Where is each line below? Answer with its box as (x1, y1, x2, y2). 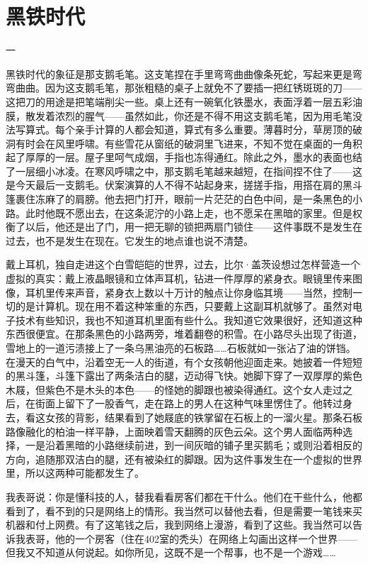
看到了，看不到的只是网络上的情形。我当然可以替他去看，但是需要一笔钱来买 (6, 503, 362, 518)
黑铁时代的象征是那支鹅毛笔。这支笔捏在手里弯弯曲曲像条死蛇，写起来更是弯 (6, 66, 362, 81)
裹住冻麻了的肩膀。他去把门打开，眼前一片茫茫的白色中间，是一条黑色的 (15, 192, 352, 206)
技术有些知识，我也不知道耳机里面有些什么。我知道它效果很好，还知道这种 (15, 312, 362, 327)
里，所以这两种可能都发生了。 (6, 465, 144, 480)
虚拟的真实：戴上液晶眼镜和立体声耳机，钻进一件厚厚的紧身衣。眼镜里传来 (6, 271, 352, 286)
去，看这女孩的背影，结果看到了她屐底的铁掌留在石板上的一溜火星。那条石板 (6, 409, 362, 424)
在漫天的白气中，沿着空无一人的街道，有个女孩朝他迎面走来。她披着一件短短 (6, 354, 362, 369)
